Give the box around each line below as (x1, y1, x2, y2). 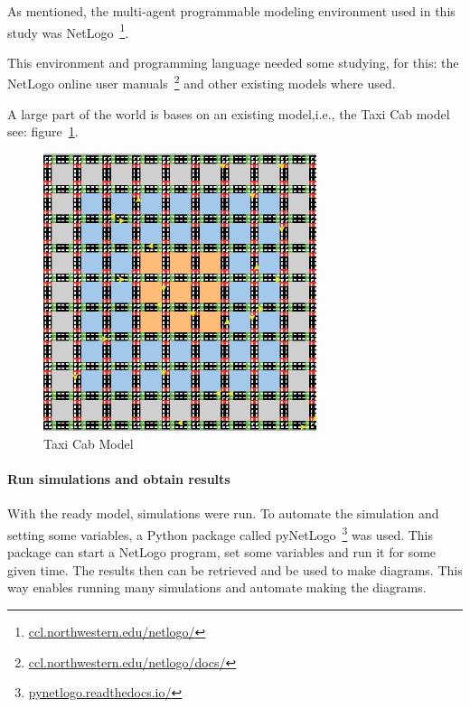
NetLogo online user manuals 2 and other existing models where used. (7, 71, 396, 93)
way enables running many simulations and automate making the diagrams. (7, 578, 427, 597)
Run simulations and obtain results (7, 470, 230, 489)
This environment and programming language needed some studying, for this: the (7, 52, 459, 71)
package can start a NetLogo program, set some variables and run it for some (7, 543, 437, 562)
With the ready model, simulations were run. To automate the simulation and (7, 504, 439, 523)
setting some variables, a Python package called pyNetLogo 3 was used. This (7, 523, 434, 544)
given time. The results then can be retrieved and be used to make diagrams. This (7, 560, 463, 579)
